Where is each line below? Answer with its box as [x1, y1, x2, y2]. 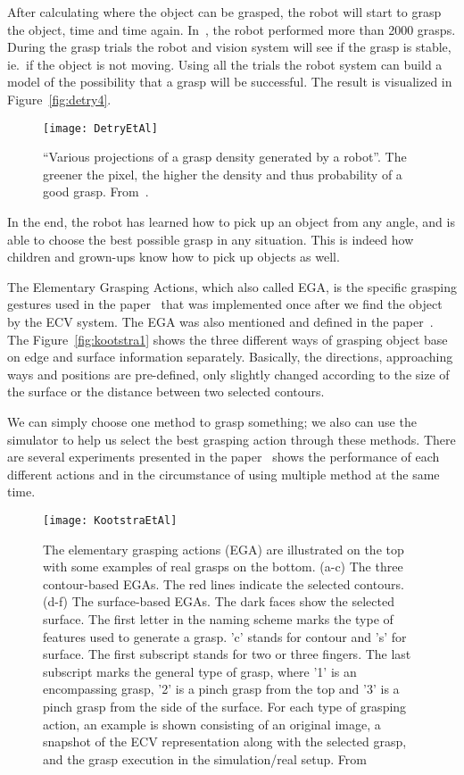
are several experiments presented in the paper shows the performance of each [7, 447, 440, 466]
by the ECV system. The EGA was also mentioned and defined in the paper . [7, 312, 434, 330]
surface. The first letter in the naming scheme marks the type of [43, 609, 394, 628]
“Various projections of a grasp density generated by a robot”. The [43, 147, 407, 166]
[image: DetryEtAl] [43, 121, 158, 135]
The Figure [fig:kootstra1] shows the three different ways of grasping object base [7, 329, 448, 348]
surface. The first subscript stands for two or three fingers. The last [43, 645, 411, 663]
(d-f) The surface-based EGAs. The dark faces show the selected [43, 592, 394, 611]
